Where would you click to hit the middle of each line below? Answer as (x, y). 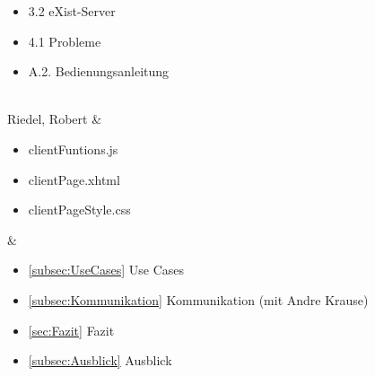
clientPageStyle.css (79, 210)
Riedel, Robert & (55, 119)
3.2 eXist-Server (72, 11)
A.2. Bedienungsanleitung (99, 71)
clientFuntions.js (73, 149)
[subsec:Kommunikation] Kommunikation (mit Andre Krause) (198, 299)
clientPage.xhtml (74, 179)
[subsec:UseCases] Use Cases (106, 270)
